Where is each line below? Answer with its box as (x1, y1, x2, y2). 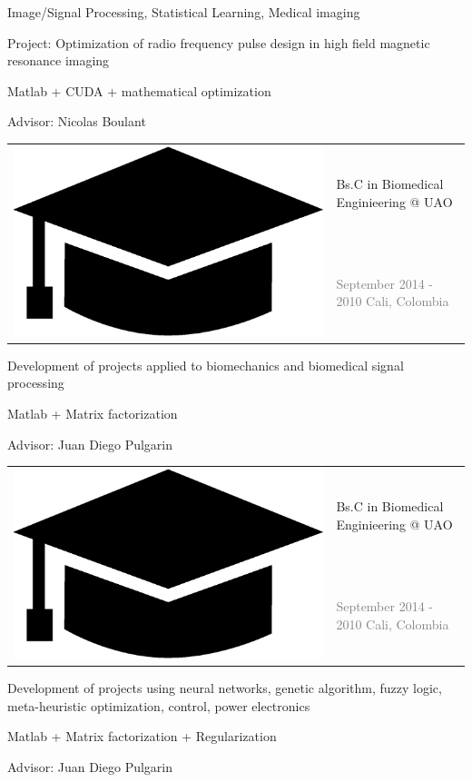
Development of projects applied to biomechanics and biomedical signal (7, 355, 404, 374)
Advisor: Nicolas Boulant (7, 112, 146, 131)
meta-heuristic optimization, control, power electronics (7, 696, 310, 715)
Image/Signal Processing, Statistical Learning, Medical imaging (7, 3, 360, 21)
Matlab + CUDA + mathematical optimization (7, 81, 271, 100)
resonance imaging (7, 51, 110, 70)
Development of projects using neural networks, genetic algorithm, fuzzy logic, (7, 678, 442, 698)
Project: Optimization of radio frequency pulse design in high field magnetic (7, 33, 430, 52)
